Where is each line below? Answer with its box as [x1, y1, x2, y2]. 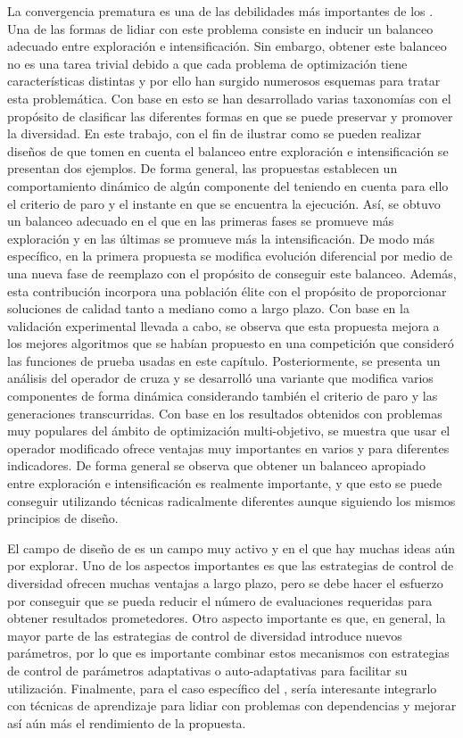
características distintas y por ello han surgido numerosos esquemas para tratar [7, 71, 441, 90]
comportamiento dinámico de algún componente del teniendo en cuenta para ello [7, 176, 449, 195]
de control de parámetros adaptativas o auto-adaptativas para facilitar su [7, 660, 408, 679]
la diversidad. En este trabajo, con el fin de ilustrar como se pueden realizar [7, 124, 422, 143]
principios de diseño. [7, 509, 119, 527]
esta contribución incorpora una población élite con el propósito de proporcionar [7, 281, 447, 300]
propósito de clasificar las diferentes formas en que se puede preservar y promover [7, 106, 453, 125]
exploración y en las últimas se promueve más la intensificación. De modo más [7, 228, 435, 247]
